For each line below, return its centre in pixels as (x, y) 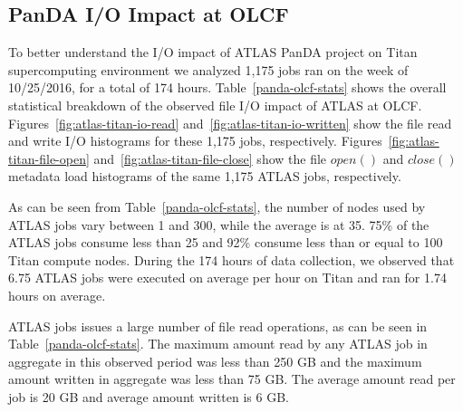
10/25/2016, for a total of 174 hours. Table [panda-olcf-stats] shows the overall (227, 87)
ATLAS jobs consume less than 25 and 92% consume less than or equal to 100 (226, 242)
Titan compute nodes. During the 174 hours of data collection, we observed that (231, 259)
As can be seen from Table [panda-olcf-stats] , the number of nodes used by (217, 206)
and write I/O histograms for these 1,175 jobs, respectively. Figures (195, 141)
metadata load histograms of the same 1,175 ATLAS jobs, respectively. (205, 176)
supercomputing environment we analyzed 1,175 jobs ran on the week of (208, 69)
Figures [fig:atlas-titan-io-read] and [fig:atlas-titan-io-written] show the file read (230, 123)
